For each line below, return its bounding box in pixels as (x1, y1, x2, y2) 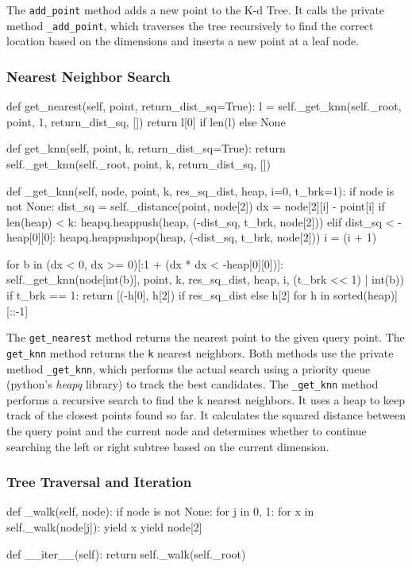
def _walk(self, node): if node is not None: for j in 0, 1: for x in (6, 503, 314, 520)
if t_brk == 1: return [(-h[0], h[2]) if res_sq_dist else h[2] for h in (6, 287, 330, 303)
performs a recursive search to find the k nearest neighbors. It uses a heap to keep (6, 391, 406, 408)
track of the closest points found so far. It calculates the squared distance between (6, 407, 406, 423)
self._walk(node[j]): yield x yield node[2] (6, 519, 202, 535)
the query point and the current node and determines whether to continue (6, 423, 367, 439)
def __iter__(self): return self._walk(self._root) (6, 545, 246, 562)
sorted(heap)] (333, 287, 399, 303)
